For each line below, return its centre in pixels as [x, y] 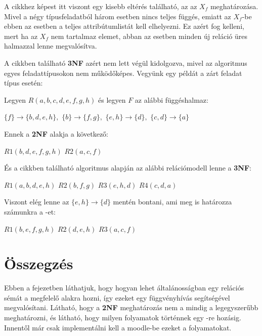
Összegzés [39, 263]
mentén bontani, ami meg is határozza [172, 202]
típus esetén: [24, 83]
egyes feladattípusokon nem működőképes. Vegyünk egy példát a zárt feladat [123, 73]
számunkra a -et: [30, 211]
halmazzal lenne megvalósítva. [51, 46]
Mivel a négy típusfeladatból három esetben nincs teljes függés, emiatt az [118, 16]
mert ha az [21, 36]
